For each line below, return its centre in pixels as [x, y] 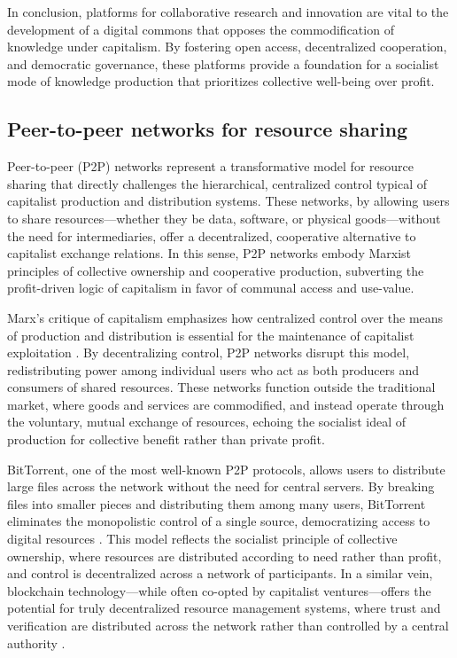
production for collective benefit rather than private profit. [166, 439]
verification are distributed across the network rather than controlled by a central [228, 626]
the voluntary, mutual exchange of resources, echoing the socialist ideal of [206, 422]
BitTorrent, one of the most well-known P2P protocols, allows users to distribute [226, 469]
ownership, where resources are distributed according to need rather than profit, [225, 556]
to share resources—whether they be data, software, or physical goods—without [224, 218]
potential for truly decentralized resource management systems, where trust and [224, 608]
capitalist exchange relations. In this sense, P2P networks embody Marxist [209, 253]
